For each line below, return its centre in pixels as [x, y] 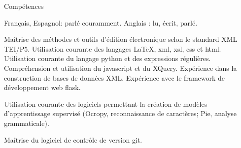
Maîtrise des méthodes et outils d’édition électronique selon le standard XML [121, 39]
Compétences [24, 6]
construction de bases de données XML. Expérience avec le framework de [115, 77]
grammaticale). [27, 123]
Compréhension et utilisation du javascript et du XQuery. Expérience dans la [120, 68]
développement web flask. [42, 87]
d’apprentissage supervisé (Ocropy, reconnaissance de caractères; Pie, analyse [120, 113]
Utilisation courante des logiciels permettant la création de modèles [106, 104]
